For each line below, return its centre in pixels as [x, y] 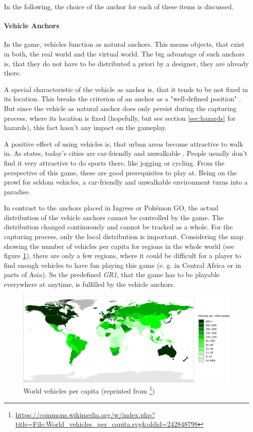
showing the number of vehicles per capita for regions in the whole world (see [119, 246]
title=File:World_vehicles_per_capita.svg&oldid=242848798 [107, 424]
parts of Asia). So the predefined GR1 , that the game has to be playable [112, 274]
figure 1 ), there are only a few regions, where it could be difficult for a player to [123, 255]
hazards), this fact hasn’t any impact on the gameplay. [85, 127]
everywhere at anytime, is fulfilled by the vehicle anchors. [90, 284]
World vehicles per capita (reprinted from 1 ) [89, 390]
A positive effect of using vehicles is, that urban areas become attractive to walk [124, 143]
